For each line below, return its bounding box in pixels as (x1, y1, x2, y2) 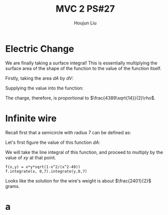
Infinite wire (5, 112, 57, 124)
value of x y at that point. (5, 155, 56, 161)
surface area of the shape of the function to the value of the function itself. (5, 65, 161, 71)
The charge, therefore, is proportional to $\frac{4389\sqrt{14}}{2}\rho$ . (5, 95, 156, 101)
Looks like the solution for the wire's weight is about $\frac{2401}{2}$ (5, 177, 151, 183)
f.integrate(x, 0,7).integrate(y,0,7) (5, 169, 87, 174)
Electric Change (5, 43, 75, 54)
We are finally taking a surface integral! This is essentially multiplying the (5, 59, 157, 66)
